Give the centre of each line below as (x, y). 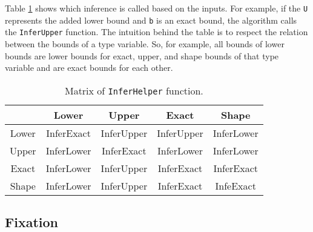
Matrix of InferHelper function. (134, 90)
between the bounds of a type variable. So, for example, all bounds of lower (145, 43)
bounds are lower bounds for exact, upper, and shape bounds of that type (142, 55)
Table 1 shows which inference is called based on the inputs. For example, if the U (156, 8)
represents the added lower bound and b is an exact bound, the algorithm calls (151, 20)
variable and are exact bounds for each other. (89, 68)
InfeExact (236, 185)
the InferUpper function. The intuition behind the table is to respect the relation (156, 32)
